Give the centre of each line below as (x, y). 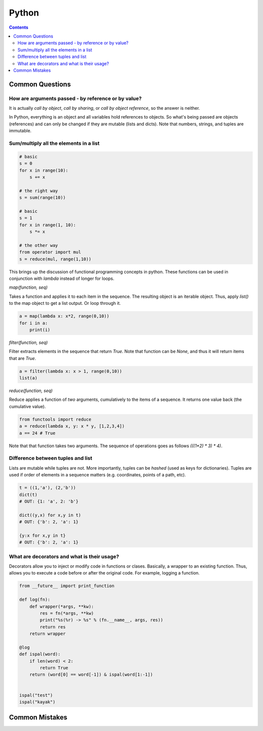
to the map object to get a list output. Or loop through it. (65, 303)
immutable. (20, 131)
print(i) (40, 330)
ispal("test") (36, 695)
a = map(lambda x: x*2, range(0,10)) (64, 316)
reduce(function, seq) (31, 391)
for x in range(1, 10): (48, 225)
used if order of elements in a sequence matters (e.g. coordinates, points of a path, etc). (97, 475)
